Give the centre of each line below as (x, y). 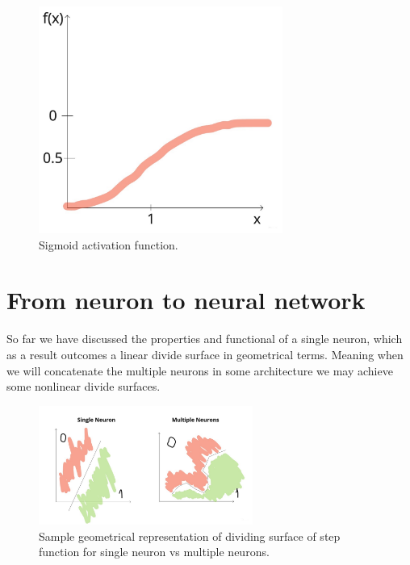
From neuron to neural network (186, 300)
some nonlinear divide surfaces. (84, 386)
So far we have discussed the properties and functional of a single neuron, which (205, 339)
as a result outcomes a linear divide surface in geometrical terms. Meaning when (205, 354)
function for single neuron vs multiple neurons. (154, 552)
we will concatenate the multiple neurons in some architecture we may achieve (200, 370)
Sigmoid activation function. (109, 244)
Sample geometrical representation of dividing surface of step (190, 536)
